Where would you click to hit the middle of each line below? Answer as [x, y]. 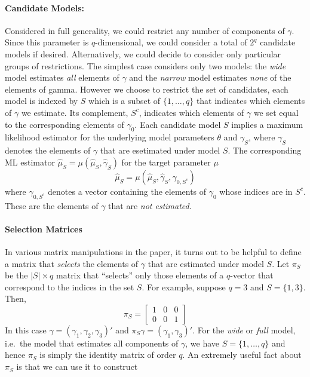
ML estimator [30, 162]
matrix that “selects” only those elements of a [140, 275]
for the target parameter [166, 162]
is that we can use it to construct [77, 367]
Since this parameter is [47, 42]
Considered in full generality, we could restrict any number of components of [145, 30]
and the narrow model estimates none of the [210, 77]
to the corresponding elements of [65, 124]
